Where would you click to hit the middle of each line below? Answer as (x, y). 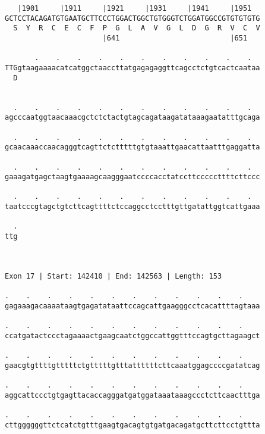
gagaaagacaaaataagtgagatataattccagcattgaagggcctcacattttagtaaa (132, 306)
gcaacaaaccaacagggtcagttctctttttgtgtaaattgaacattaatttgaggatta (132, 147)
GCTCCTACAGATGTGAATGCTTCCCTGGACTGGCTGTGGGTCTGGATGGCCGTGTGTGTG (132, 18)
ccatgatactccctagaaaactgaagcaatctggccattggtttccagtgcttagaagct (132, 335)
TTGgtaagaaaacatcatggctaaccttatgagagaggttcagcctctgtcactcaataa (132, 68)
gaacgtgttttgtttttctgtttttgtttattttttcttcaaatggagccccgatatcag (132, 365)
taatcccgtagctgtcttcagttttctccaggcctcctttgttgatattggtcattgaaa (132, 207)
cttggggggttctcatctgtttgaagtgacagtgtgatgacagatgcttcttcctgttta (132, 425)
